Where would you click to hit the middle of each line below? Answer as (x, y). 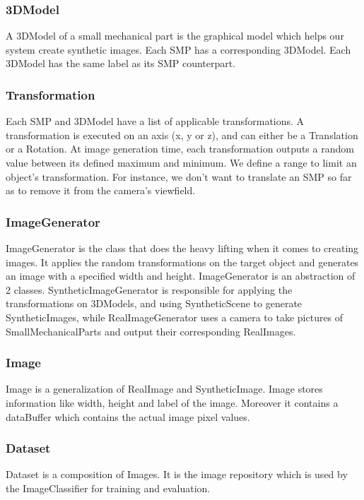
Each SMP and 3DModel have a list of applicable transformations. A (155, 121)
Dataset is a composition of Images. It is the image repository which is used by (177, 474)
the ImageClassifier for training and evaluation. (108, 488)
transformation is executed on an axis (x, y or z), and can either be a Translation (182, 135)
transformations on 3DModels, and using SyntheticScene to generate (154, 303)
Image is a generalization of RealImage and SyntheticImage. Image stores (164, 389)
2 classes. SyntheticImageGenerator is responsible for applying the (149, 289)
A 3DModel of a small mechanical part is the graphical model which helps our (175, 36)
